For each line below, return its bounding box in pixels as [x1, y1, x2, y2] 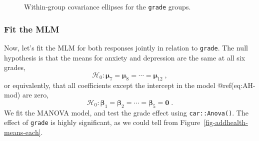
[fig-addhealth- [203, 117, 248, 127]
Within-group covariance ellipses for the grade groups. [24, 1, 191, 11]
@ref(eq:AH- [217, 79, 255, 90]
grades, [4, 62, 25, 72]
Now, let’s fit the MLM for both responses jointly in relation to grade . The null [4, 42, 248, 52]
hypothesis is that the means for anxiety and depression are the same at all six [4, 52, 245, 62]
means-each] [4, 126, 41, 137]
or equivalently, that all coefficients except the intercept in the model [4, 79, 215, 90]
